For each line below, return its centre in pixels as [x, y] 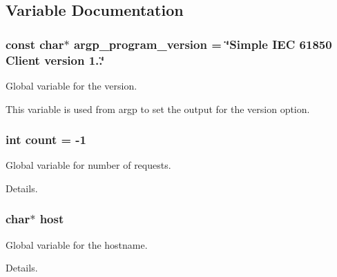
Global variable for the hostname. [77, 244]
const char [35, 44]
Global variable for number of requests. [88, 165]
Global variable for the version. [71, 85]
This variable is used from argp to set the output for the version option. [158, 109]
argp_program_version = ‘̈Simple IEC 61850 [203, 44]
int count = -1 [46, 140]
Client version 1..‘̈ [55, 60]
